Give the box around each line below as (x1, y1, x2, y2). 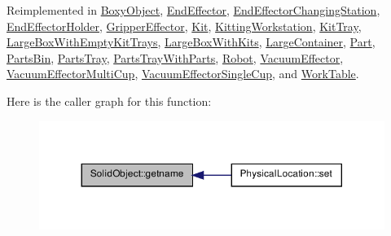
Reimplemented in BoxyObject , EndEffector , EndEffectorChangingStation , (7, 2, 380, 18)
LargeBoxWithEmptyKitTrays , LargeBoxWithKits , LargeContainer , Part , (7, 33, 376, 50)
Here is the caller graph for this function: (7, 92, 212, 109)
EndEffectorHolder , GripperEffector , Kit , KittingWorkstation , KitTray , (7, 17, 362, 34)
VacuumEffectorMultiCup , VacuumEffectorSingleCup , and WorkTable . (7, 65, 359, 82)
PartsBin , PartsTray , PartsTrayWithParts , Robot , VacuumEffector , (7, 49, 344, 66)
